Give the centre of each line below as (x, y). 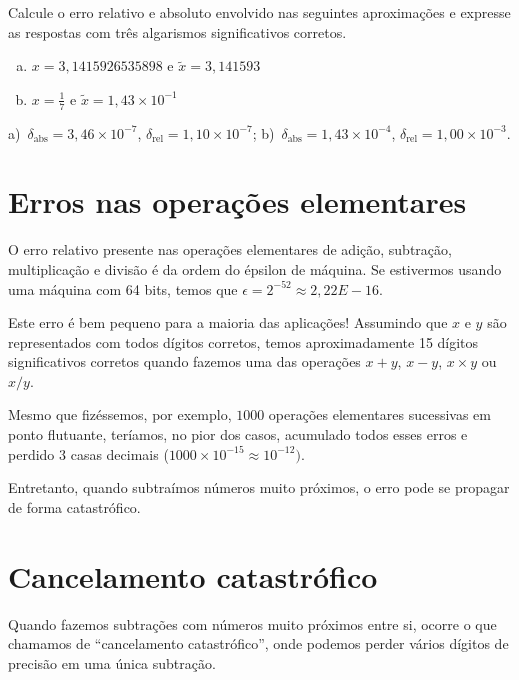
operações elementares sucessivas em (379, 414)
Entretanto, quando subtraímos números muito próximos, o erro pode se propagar (259, 487)
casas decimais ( (119, 453)
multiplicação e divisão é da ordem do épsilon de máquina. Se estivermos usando (255, 268)
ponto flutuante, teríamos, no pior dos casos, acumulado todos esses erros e (238, 434)
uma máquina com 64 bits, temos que (123, 288)
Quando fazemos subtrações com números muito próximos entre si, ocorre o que (252, 623)
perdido (31, 453)
